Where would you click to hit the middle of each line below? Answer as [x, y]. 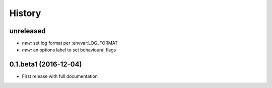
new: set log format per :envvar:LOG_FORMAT [70, 43]
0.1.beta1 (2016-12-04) [46, 65]
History [25, 13]
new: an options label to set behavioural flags [69, 50]
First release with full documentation [60, 76]
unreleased [27, 31]
